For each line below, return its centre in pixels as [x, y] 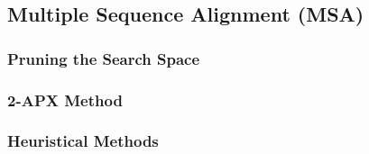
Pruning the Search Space [104, 58]
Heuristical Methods [83, 141]
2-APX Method [65, 100]
